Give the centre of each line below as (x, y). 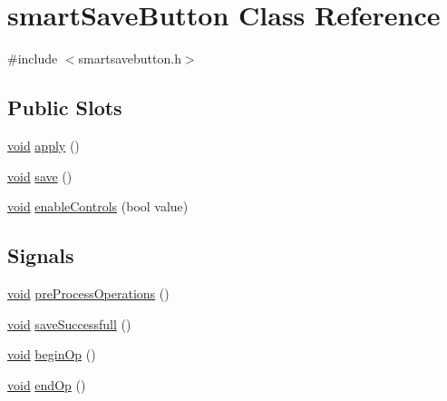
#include (33, 59)
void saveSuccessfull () (69, 323)
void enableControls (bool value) (98, 206)
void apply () (44, 145)
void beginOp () (52, 354)
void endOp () (47, 384)
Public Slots (65, 108)
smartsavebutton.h (130, 59)
